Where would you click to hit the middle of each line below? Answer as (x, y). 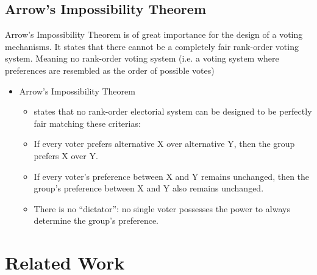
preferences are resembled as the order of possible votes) (110, 70)
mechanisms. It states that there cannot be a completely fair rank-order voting (152, 46)
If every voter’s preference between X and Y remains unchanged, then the (172, 176)
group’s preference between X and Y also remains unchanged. (149, 188)
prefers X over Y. (66, 155)
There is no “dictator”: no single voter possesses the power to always (162, 208)
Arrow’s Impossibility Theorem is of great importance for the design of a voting (154, 34)
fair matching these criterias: (87, 123)
